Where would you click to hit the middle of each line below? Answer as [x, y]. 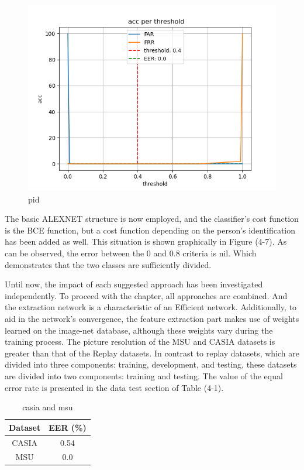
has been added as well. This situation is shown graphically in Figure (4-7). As [146, 241]
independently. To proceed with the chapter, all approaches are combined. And [146, 295]
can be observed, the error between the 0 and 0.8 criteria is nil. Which [131, 253]
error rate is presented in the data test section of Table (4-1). [114, 387]
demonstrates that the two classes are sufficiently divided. [108, 264]
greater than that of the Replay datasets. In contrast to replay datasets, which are [152, 353]
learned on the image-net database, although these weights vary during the [139, 330]
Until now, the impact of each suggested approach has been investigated [134, 284]
